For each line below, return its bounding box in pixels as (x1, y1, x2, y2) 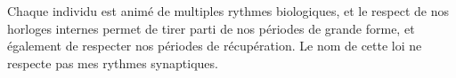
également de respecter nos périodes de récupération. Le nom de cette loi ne (7, 36, 422, 55)
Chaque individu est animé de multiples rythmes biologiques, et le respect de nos (7, 2, 449, 19)
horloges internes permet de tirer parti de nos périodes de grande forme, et (7, 19, 415, 37)
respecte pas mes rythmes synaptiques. (7, 53, 218, 72)
